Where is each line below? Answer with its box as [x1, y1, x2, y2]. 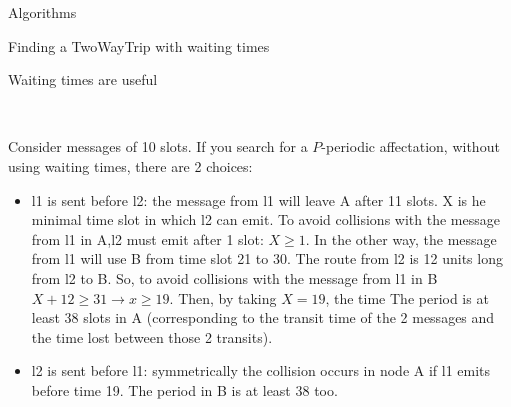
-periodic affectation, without [321, 136, 500, 157]
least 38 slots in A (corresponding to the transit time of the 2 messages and [31, 307, 495, 328]
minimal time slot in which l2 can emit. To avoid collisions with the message [31, 209, 500, 230]
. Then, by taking [169, 287, 277, 308]
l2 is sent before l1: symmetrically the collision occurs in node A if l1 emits [31, 360, 491, 381]
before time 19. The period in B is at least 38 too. [31, 379, 338, 400]
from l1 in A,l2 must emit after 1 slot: [31, 228, 264, 249]
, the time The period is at [325, 287, 489, 308]
